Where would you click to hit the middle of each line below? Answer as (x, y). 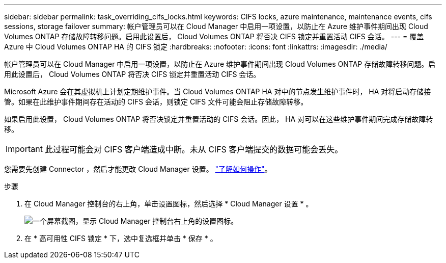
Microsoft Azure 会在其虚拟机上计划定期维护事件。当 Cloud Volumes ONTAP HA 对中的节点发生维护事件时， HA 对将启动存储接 (218, 91)
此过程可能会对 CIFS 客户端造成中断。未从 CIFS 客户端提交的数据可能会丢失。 (194, 149)
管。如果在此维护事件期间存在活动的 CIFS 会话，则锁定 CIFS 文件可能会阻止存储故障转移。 (156, 102)
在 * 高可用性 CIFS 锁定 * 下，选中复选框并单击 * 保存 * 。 (121, 238)
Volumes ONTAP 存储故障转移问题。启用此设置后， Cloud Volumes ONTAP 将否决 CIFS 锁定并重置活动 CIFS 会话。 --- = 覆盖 (214, 36)
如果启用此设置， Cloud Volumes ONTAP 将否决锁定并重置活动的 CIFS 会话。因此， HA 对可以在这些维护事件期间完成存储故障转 (219, 119)
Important (24, 149)
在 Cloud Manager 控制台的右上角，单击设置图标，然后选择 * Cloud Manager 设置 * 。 (169, 204)
